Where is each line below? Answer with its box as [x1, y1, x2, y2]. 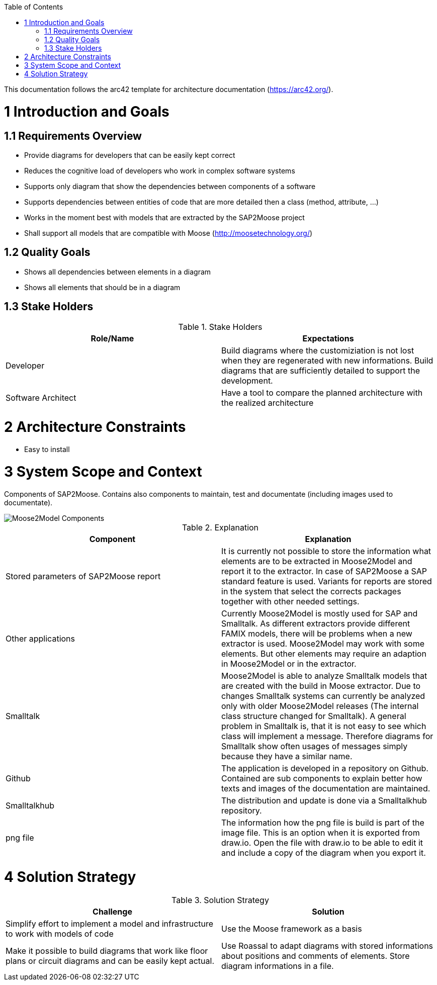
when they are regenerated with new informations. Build [221, 355, 433, 366]
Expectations [302, 333, 354, 343]
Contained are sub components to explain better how [221, 773, 422, 783]
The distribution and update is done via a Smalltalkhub [221, 795, 427, 805]
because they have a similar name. [221, 751, 353, 761]
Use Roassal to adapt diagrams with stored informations [221, 941, 433, 951]
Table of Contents [4, 3, 63, 11]
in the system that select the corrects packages [221, 586, 401, 596]
